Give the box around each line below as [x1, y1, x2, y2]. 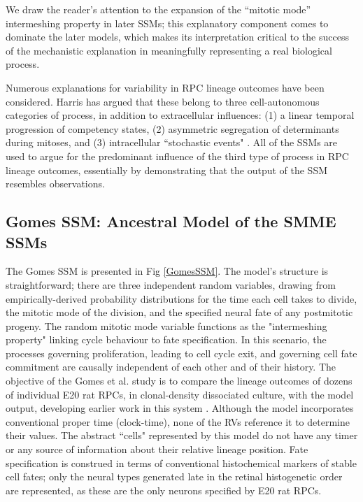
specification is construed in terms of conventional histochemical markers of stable [6, 455, 357, 470]
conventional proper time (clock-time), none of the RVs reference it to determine [6, 414, 350, 429]
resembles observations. [6, 176, 105, 191]
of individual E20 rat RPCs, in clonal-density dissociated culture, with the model [6, 387, 354, 401]
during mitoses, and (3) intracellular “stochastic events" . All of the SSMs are [6, 135, 338, 150]
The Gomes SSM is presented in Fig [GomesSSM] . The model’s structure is [6, 264, 329, 278]
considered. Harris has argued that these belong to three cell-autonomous [6, 94, 320, 108]
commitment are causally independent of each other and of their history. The [6, 359, 336, 374]
